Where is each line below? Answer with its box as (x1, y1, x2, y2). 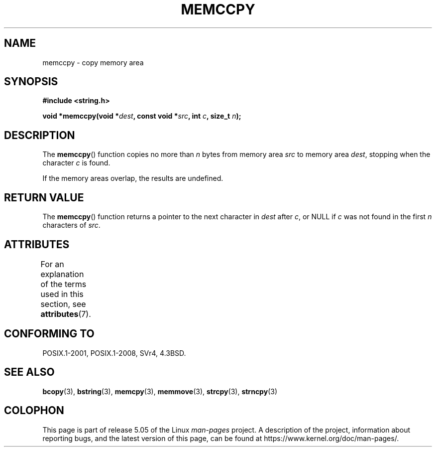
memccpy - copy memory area (42, 58, 144, 67)
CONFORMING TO (4, 327, 95, 340)
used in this (40, 289, 84, 299)
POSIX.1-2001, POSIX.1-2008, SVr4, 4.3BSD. (42, 348, 186, 357)
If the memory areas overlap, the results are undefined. (42, 174, 223, 183)
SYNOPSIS (4, 75, 58, 88)
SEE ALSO (4, 366, 55, 379)
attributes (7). (40, 308, 91, 319)
